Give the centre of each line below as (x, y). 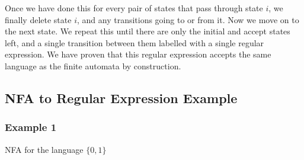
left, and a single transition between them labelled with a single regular (135, 42)
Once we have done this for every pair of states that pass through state (134, 8)
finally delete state (38, 19)
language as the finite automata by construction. (93, 65)
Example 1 (31, 127)
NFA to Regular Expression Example (121, 97)
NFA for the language (44, 149)
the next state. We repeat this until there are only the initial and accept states (148, 31)
